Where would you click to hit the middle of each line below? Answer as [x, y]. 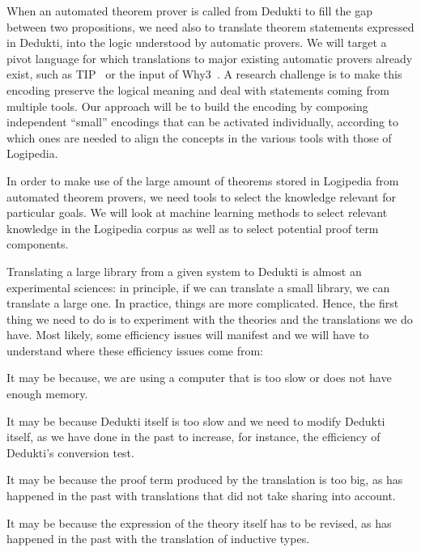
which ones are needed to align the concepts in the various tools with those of [199, 137]
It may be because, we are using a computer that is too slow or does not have [199, 378]
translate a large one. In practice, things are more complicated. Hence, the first [203, 303]
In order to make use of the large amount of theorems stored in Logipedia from [203, 180]
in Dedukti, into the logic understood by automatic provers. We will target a [197, 42]
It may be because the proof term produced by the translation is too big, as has [205, 480]
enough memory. [47, 394]
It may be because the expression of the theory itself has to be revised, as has [199, 522]
